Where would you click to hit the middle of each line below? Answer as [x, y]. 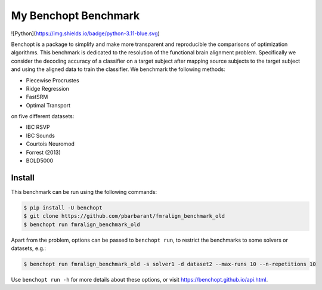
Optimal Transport [48, 105]
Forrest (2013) [43, 152]
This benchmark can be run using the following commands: [84, 192]
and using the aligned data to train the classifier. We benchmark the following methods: [118, 69]
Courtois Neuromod [50, 144]
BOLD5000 [40, 161]
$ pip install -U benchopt [63, 208]
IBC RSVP [38, 127]
